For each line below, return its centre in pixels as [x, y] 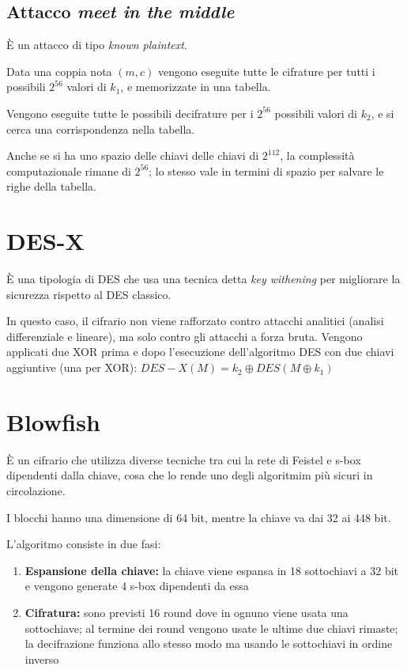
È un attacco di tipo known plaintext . [97, 45]
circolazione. [36, 490]
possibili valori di [316, 113]
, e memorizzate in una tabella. [196, 87]
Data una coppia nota [59, 71]
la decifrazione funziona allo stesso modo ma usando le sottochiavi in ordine [209, 644]
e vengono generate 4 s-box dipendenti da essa [137, 586]
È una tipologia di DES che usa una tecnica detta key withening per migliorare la [203, 279]
